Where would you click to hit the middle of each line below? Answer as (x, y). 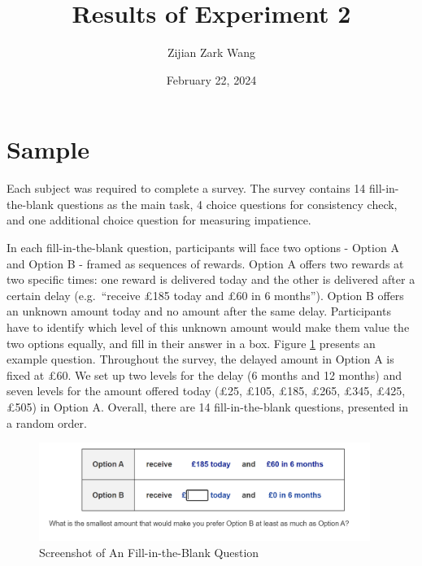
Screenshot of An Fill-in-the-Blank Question (149, 552)
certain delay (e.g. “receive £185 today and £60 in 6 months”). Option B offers (205, 295)
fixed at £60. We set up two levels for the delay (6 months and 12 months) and (204, 374)
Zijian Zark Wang (211, 52)
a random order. (47, 422)
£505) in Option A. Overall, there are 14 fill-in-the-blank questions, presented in (207, 406)
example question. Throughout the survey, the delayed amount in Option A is (200, 359)
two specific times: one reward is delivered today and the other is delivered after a (211, 279)
